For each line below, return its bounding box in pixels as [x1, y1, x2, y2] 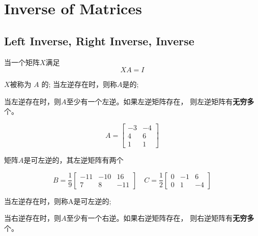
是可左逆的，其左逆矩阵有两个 [23, 155, 124, 165]
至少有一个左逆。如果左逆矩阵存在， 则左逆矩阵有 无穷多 [66, 96, 254, 106]
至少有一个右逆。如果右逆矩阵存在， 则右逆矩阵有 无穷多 [66, 213, 254, 223]
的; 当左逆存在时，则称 [41, 79, 117, 90]
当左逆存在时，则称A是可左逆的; [4, 195, 111, 206]
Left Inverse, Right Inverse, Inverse [4, 33, 194, 48]
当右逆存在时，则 [4, 213, 61, 223]
